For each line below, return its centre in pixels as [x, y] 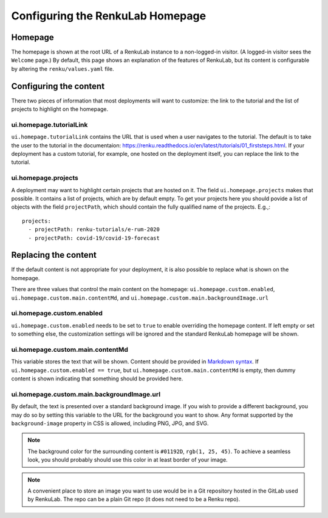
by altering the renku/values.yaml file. [63, 69]
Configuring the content [58, 86]
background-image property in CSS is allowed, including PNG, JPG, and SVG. [110, 423]
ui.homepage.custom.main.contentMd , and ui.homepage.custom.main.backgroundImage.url [140, 298]
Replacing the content [54, 255]
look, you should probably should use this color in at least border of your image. [128, 460]
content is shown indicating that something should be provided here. [97, 378]
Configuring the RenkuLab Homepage [109, 16]
